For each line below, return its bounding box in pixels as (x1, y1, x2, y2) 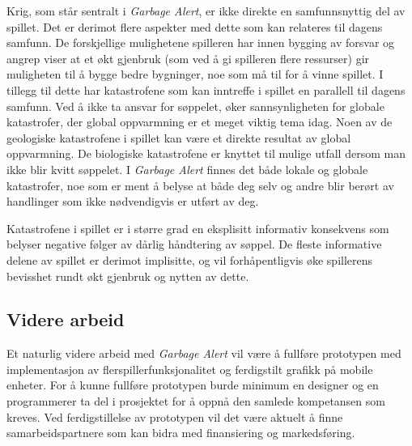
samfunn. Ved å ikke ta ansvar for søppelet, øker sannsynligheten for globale (6, 97, 384, 114)
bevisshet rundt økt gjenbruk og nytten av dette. (6, 267, 249, 284)
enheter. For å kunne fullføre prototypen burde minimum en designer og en (6, 376, 379, 393)
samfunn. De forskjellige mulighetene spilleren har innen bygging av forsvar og (6, 34, 395, 51)
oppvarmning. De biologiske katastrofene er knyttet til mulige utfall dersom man (6, 145, 406, 162)
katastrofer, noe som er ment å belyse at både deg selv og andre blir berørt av (6, 176, 394, 193)
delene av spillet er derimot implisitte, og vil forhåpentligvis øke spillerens (6, 251, 373, 268)
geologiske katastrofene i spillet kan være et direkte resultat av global (6, 129, 351, 146)
